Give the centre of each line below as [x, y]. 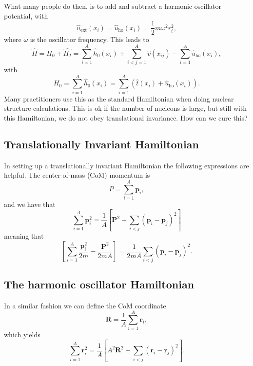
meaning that [24, 236]
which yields [22, 335]
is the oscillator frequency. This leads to [89, 39]
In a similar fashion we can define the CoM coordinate [85, 305]
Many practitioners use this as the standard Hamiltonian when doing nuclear [119, 98]
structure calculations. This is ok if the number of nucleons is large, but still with [126, 108]
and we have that [30, 204]
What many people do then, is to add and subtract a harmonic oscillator [113, 6]
